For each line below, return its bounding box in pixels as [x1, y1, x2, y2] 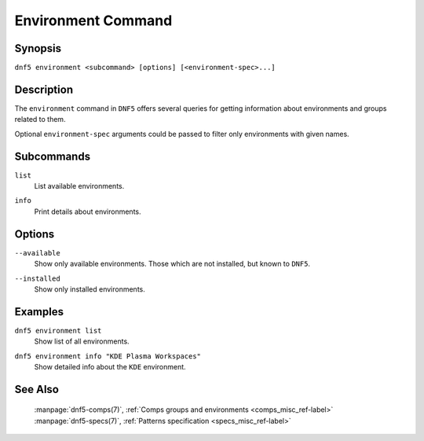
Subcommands [14, 149, 90, 163]
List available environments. [34, 182, 125, 191]
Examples [14, 305, 64, 318]
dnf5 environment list [14, 326, 102, 335]
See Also [14, 382, 59, 396]
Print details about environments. [34, 207, 141, 216]
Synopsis [14, 42, 62, 55]
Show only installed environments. [34, 284, 145, 294]
